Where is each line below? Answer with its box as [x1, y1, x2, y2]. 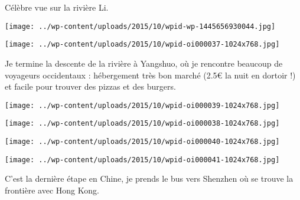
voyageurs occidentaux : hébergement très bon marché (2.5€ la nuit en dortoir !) [5, 68, 296, 81]
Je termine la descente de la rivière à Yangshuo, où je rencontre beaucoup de [5, 57, 283, 69]
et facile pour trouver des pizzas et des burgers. [5, 80, 176, 93]
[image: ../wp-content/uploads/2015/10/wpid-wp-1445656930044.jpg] [5, 22, 276, 31]
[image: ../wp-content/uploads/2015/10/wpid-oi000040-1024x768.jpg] [5, 137, 280, 146]
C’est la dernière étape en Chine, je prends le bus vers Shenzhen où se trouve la [5, 172, 294, 185]
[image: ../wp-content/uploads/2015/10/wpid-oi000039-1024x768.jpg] [5, 101, 280, 110]
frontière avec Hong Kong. [5, 183, 99, 196]
